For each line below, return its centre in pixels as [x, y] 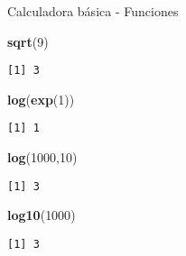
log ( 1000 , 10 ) [42, 157]
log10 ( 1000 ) [42, 215]
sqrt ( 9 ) [28, 41]
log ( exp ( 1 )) [41, 99]
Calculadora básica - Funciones [93, 11]
